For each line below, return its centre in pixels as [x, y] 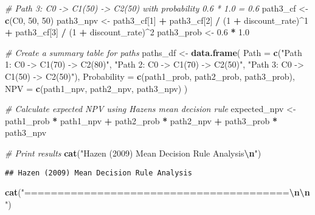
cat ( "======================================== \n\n [157, 192]
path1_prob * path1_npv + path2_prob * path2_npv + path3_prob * [141, 120]
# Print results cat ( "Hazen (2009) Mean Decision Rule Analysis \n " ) [133, 153]
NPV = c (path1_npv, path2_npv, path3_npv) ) [96, 88]
